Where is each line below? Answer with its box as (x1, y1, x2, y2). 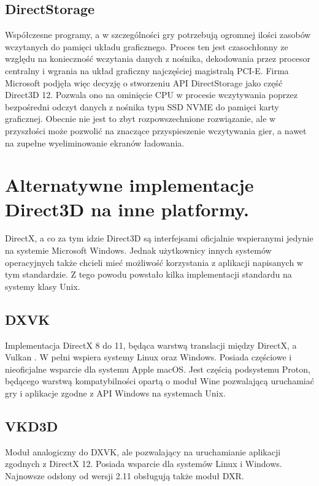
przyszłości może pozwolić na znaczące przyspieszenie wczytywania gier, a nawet (5, 124, 307, 137)
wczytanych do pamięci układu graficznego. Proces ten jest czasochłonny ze (5, 40, 288, 53)
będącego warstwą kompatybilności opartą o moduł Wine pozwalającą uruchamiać (5, 374, 314, 387)
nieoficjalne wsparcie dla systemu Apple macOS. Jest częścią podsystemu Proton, (5, 362, 310, 375)
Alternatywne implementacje (5, 172, 254, 197)
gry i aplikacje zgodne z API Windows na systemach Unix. (5, 387, 226, 399)
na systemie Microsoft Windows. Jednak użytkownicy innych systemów (5, 244, 272, 257)
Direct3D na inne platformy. (5, 196, 249, 221)
